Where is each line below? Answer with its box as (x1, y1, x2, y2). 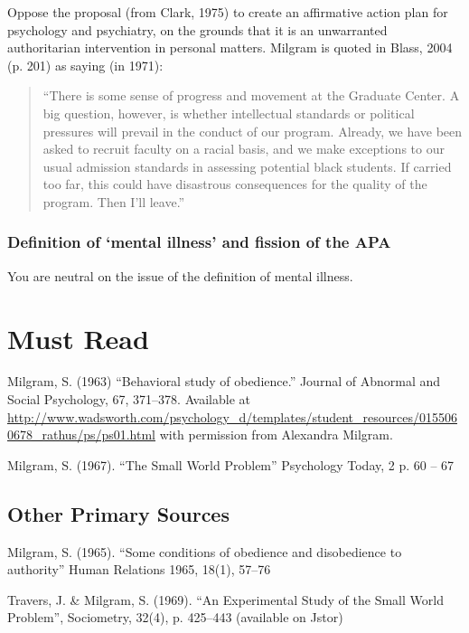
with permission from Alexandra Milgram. (159, 425, 393, 444)
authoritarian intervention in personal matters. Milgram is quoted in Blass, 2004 (7, 38, 453, 57)
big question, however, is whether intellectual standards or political (42, 103, 415, 122)
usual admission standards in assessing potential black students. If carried (42, 156, 452, 175)
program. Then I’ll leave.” (42, 192, 185, 211)
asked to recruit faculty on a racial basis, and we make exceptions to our (42, 139, 445, 158)
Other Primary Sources (7, 499, 230, 527)
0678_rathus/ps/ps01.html (7, 425, 156, 444)
